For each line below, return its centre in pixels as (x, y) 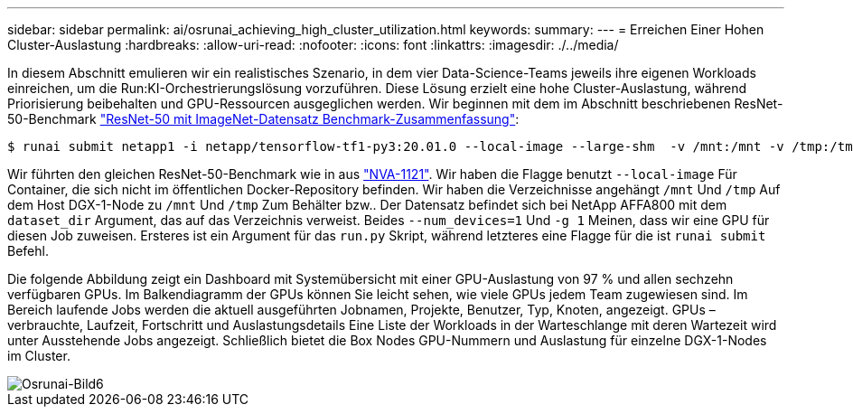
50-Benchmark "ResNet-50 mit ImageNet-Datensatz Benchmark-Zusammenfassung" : (263, 119)
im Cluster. (39, 356)
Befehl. (28, 251)
